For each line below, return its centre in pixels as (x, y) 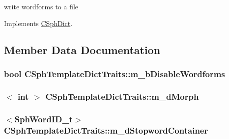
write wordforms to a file (41, 6)
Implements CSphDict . (38, 23)
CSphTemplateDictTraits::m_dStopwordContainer (106, 130)
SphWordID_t (43, 119)
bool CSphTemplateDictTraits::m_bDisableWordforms (114, 73)
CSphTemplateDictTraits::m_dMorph (122, 96)
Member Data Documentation (82, 49)
